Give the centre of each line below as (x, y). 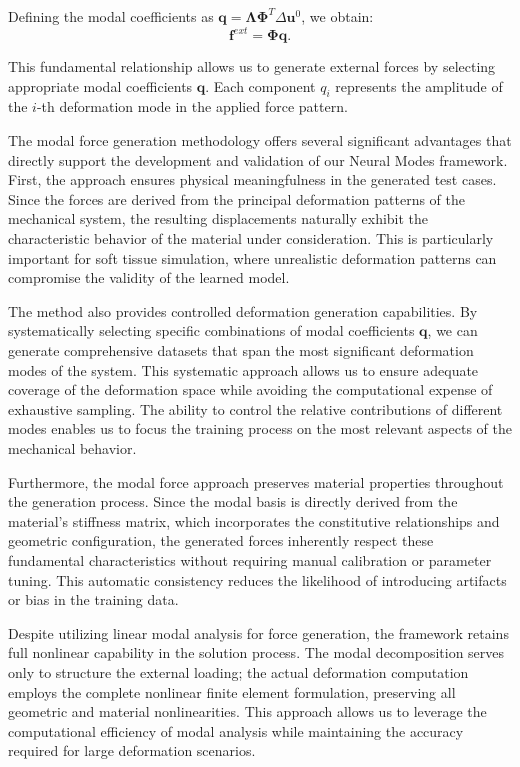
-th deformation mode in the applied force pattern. (192, 106)
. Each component (260, 85)
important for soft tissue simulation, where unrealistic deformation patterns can (252, 257)
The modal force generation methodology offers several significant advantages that (260, 140)
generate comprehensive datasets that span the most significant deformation (241, 350)
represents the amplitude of (419, 85)
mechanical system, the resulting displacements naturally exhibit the (218, 218)
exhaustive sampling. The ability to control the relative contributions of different (255, 408)
